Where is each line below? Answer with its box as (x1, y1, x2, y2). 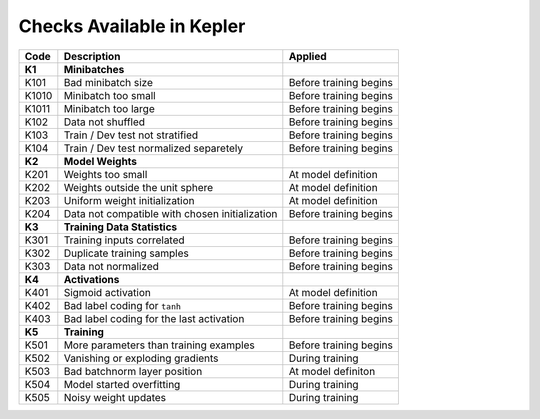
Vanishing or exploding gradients (63, 351, 219, 365)
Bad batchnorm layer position (63, 364, 203, 378)
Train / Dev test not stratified (63, 128, 199, 142)
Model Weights (63, 154, 138, 168)
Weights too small (63, 167, 148, 181)
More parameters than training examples (63, 338, 255, 352)
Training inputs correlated (63, 233, 185, 247)
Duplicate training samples (63, 246, 189, 260)
